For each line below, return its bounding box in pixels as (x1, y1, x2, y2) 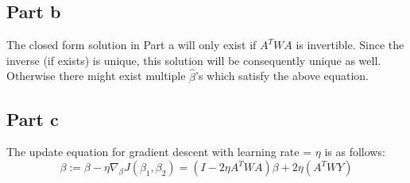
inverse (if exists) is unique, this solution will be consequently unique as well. (6, 51, 381, 68)
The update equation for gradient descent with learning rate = (6, 143, 312, 160)
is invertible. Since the (296, 36, 404, 53)
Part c (6, 106, 59, 131)
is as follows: (324, 143, 385, 160)
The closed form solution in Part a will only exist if (6, 36, 257, 53)
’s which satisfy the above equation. (195, 67, 369, 84)
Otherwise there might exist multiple (6, 67, 186, 84)
